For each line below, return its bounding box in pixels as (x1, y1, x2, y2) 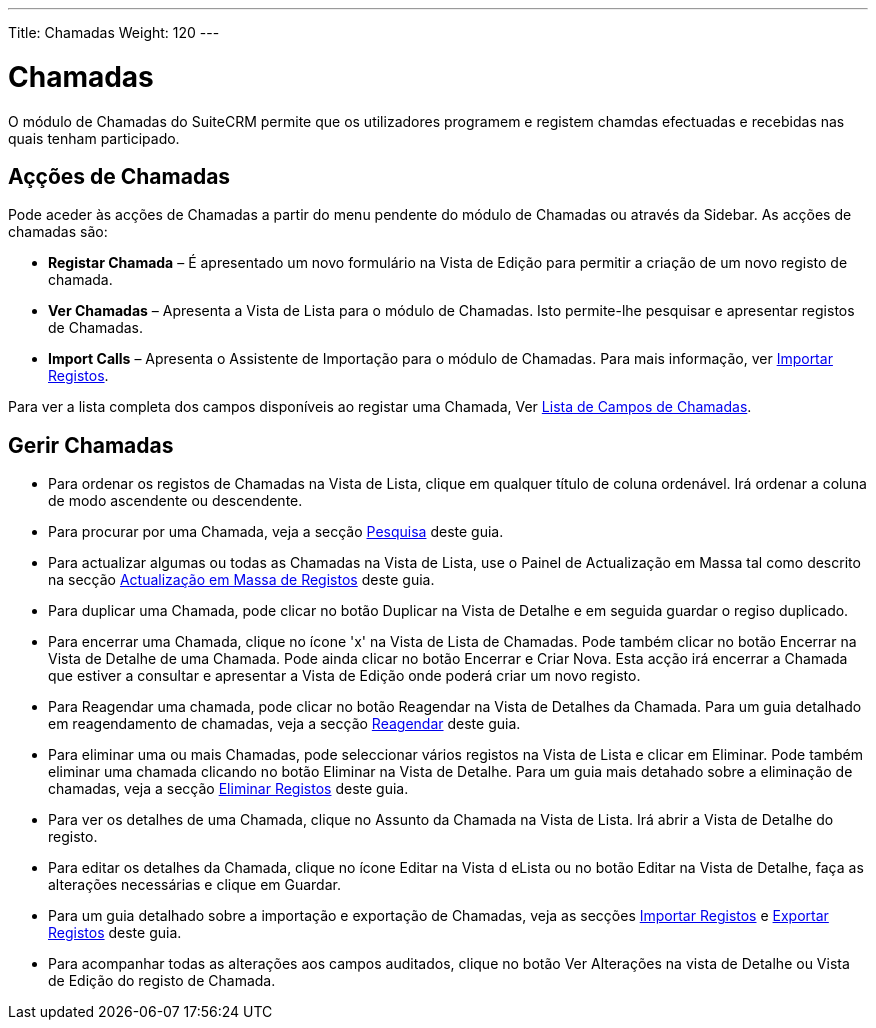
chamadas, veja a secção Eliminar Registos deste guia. (48, 780, 409, 798)
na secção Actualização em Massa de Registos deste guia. (48, 571, 435, 589)
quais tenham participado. (8, 129, 180, 147)
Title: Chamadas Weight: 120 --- (8, 24, 220, 41)
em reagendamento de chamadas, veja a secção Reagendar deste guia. (48, 715, 521, 733)
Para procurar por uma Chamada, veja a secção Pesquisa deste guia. (48, 523, 504, 541)
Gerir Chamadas (8, 432, 174, 458)
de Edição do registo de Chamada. (48, 972, 276, 990)
